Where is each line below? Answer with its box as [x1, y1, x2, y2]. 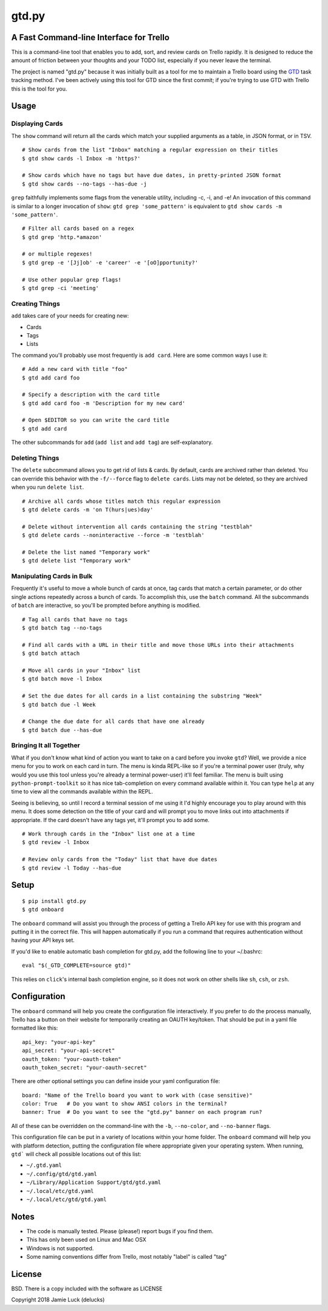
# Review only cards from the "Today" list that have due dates [22, 856, 218, 863]
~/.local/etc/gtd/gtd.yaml [26, 1195, 107, 1203]
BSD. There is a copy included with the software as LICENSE [11, 1285, 163, 1292]
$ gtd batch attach [22, 650, 80, 657]
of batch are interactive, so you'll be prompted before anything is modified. [11, 602, 200, 609]
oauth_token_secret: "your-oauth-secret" [22, 1064, 147, 1071]
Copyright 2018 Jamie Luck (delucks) [11, 1296, 105, 1304]
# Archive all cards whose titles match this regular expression [22, 497, 221, 505]
